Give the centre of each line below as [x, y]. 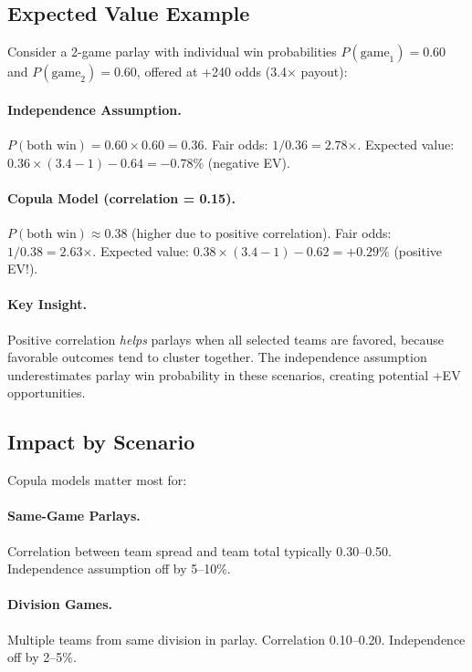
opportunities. [47, 393]
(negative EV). [249, 162]
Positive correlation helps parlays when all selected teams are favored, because [226, 339]
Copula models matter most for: [97, 480]
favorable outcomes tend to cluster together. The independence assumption [217, 357]
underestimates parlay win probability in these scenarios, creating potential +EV [234, 374]
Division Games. [60, 604]
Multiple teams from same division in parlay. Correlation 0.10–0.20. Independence [236, 639]
